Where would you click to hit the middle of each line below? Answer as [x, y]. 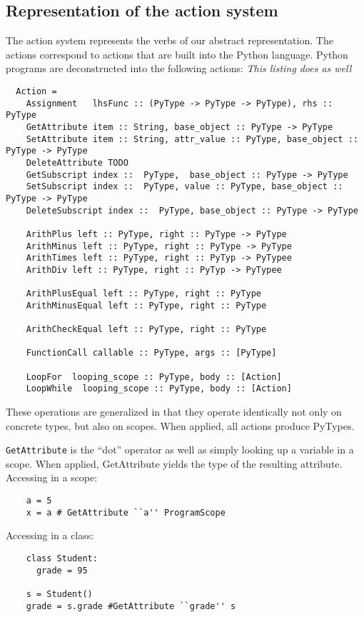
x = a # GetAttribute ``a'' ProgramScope [126, 512]
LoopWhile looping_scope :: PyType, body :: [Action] [159, 389]
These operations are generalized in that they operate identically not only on [174, 412]
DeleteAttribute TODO [77, 162]
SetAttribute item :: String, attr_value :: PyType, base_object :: [192, 139]
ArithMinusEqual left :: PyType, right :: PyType [146, 305]
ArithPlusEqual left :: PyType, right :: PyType [143, 294]
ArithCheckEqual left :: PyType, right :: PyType [146, 330]
